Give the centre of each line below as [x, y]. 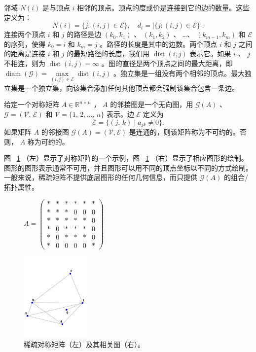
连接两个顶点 [25, 34]
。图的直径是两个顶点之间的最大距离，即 [167, 63]
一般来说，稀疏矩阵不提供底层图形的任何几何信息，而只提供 [101, 177]
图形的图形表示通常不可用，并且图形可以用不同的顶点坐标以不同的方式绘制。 [128, 167]
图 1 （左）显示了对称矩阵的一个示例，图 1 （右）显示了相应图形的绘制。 [126, 158]
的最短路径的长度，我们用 [108, 53]
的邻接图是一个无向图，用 [152, 104]
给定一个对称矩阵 [32, 104]
